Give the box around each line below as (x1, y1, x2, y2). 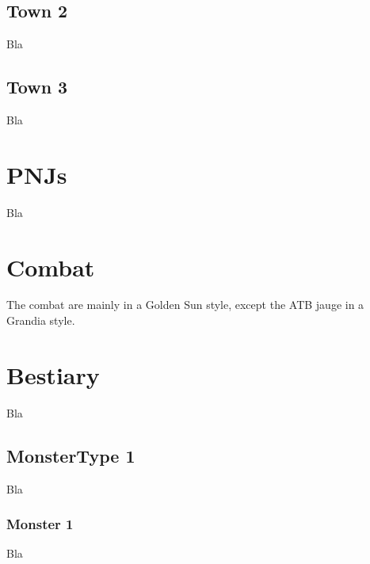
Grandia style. (6, 312, 75, 329)
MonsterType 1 (6, 443, 135, 467)
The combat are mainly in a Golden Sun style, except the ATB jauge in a (6, 296, 364, 313)
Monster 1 (6, 514, 74, 534)
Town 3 (6, 74, 68, 99)
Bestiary (6, 358, 100, 391)
